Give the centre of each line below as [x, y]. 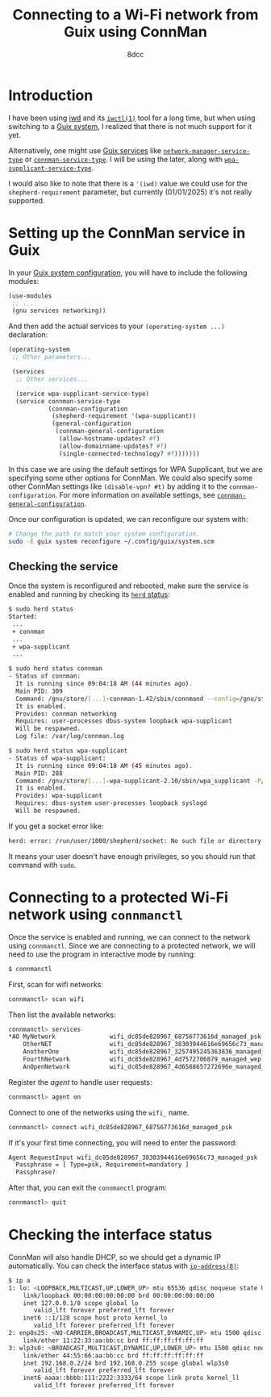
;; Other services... [52, 379]
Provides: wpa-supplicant [59, 796]
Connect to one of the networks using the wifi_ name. [99, 1112]
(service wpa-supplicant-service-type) [83, 394]
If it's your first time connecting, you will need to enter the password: [123, 1142]
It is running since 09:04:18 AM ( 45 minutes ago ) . [104, 765]
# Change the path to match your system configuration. [104, 534]
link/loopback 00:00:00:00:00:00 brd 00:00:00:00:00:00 [119, 1295]
